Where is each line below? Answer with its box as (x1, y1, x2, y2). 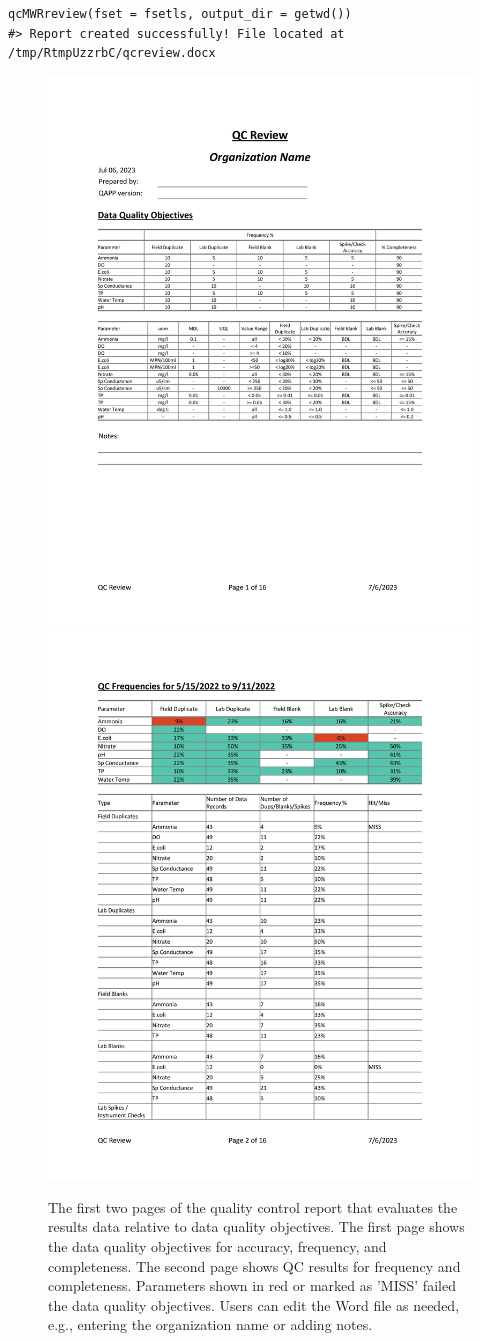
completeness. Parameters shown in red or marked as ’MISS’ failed (48, 1275, 456, 1296)
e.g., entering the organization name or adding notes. (48, 1314, 373, 1335)
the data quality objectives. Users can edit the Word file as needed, (48, 1294, 460, 1315)
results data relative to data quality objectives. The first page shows (48, 1216, 465, 1237)
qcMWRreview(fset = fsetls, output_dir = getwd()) (8, 7, 352, 21)
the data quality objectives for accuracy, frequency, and (48, 1235, 387, 1256)
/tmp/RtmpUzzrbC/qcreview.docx (8, 46, 216, 61)
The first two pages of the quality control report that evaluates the (48, 1196, 458, 1217)
